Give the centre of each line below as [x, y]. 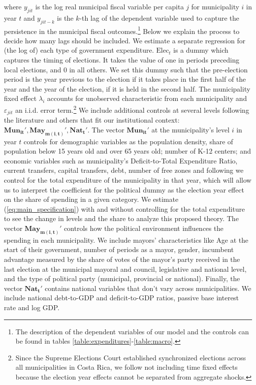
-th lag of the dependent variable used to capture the [159, 17]
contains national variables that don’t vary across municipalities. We [148, 288]
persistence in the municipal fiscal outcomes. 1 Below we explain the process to [122, 30]
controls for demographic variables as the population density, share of [128, 141]
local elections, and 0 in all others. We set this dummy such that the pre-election [126, 69]
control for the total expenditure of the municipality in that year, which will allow [128, 179]
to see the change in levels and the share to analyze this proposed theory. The [121, 218]
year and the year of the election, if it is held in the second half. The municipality [127, 88]
